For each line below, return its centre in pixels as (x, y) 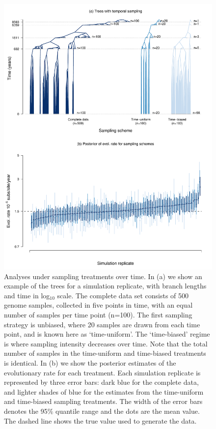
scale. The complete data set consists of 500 (123, 295)
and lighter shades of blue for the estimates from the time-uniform (104, 391)
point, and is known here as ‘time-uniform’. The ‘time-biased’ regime (107, 334)
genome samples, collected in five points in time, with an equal (98, 305)
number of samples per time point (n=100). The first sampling (98, 314)
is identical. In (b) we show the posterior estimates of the (90, 362)
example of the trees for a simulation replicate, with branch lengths (105, 286)
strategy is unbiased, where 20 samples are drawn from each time (102, 324)
